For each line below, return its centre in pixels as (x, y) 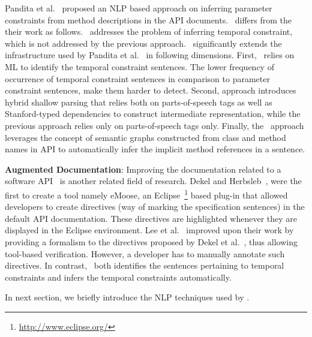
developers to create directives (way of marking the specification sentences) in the (155, 207)
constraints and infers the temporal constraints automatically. (118, 277)
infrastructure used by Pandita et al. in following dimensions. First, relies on (150, 55)
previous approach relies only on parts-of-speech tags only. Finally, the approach (154, 125)
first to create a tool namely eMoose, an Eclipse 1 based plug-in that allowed (146, 194)
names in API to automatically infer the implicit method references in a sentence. (155, 149)
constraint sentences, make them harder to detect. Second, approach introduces (151, 90)
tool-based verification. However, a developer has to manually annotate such (145, 253)
